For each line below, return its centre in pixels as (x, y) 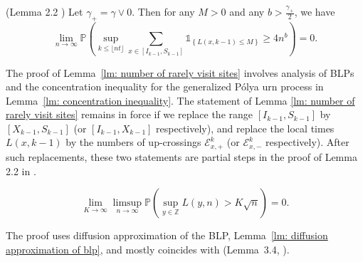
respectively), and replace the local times (245, 128)
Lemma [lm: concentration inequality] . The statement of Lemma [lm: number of (180, 100)
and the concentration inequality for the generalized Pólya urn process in (165, 87)
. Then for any (163, 11)
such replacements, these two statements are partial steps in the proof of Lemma (181, 156)
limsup (127, 203)
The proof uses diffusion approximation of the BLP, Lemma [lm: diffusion (167, 235)
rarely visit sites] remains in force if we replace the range (130, 114)
